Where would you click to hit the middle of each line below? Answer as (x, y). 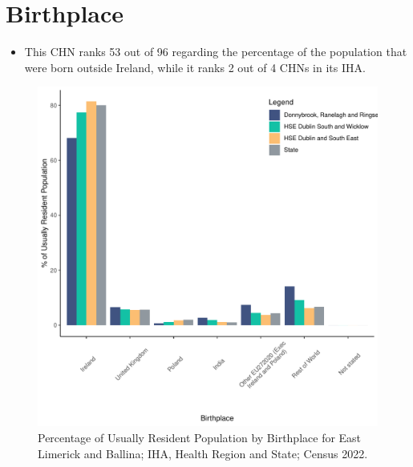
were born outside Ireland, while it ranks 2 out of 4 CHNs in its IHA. (195, 67)
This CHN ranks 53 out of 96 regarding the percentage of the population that (216, 52)
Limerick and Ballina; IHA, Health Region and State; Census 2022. (203, 453)
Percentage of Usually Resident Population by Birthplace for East (200, 437)
